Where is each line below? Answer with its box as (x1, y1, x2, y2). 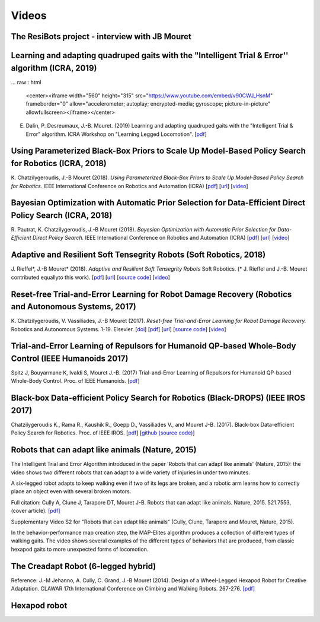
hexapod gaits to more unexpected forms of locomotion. (11, 545, 149, 553)
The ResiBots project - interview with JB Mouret (11, 31, 192, 42)
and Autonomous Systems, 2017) (11, 302, 136, 312)
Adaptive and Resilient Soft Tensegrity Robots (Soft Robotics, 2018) (11, 250, 266, 260)
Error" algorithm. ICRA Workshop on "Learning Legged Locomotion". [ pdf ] (25, 131, 207, 138)
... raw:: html (11, 78, 41, 85)
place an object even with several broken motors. (11, 488, 132, 495)
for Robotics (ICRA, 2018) (11, 158, 107, 169)
